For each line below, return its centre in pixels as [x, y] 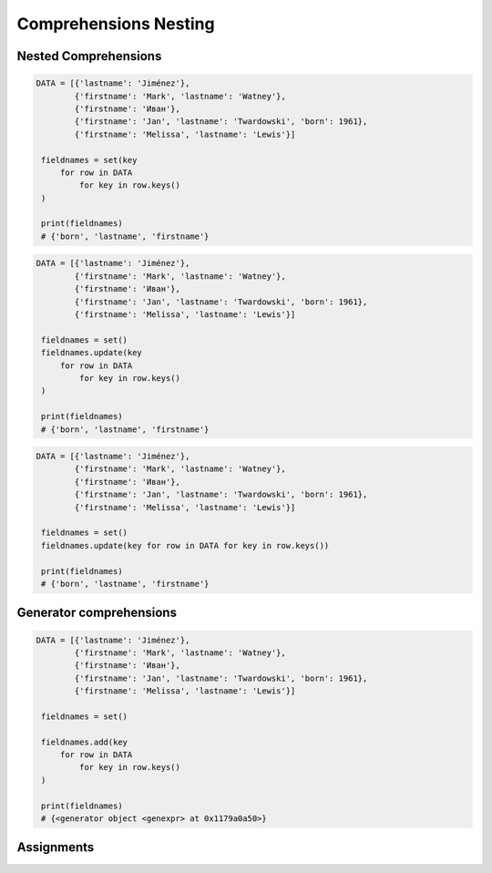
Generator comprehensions [97, 613]
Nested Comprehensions [89, 56]
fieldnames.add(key [84, 742]
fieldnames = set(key [89, 160]
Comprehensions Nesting [116, 24]
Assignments [56, 847]
